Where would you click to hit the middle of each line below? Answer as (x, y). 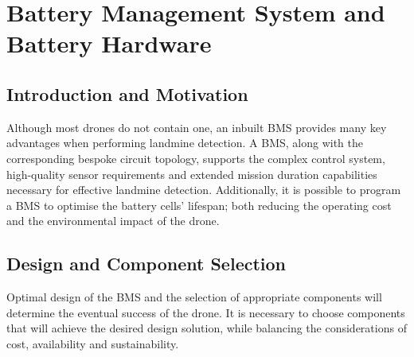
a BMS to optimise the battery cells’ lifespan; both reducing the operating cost (199, 205)
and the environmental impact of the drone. (113, 221)
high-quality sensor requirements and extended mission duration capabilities (192, 174)
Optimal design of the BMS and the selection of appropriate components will (194, 297)
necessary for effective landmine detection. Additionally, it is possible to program (204, 190)
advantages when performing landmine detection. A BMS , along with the (185, 143)
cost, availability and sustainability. (93, 343)
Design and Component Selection (146, 264)
